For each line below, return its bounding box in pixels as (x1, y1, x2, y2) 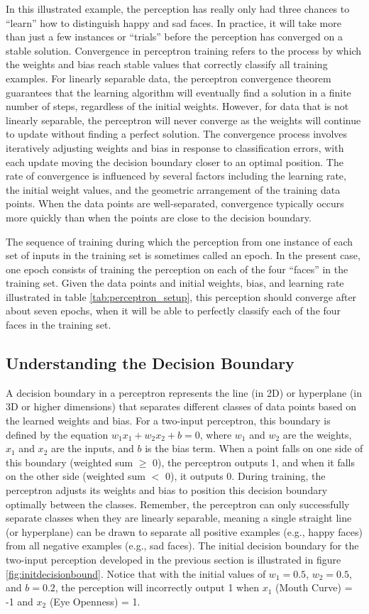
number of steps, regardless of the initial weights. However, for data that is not (6, 99, 349, 114)
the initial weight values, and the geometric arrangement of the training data (6, 182, 341, 197)
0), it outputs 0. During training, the (165, 468, 326, 483)
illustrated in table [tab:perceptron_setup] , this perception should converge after (6, 289, 357, 304)
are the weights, (282, 427, 352, 442)
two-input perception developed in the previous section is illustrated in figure (6, 552, 341, 566)
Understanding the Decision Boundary (6, 352, 294, 374)
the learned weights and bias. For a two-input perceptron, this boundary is (6, 413, 331, 428)
